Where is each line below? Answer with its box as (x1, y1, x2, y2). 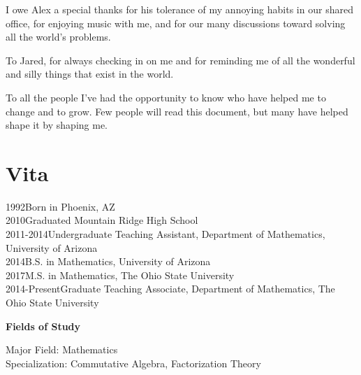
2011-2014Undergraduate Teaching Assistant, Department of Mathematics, (6, 227, 325, 241)
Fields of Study (6, 318, 81, 333)
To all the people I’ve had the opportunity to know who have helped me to (6, 90, 326, 104)
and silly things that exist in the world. (6, 66, 174, 81)
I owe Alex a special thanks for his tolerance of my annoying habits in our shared (6, 2, 353, 16)
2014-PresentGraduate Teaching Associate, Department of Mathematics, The (6, 281, 335, 296)
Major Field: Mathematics (6, 342, 118, 357)
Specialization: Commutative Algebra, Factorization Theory (6, 355, 261, 370)
